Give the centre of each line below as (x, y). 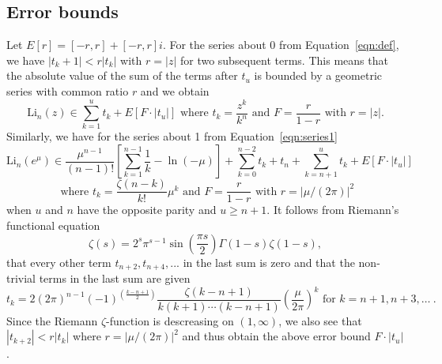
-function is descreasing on (170, 320)
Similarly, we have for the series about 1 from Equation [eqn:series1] (172, 136)
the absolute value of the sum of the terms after (122, 75)
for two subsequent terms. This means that (284, 60)
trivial (21, 278)
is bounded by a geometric (318, 75)
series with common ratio (68, 90)
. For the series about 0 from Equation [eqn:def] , (281, 45)
